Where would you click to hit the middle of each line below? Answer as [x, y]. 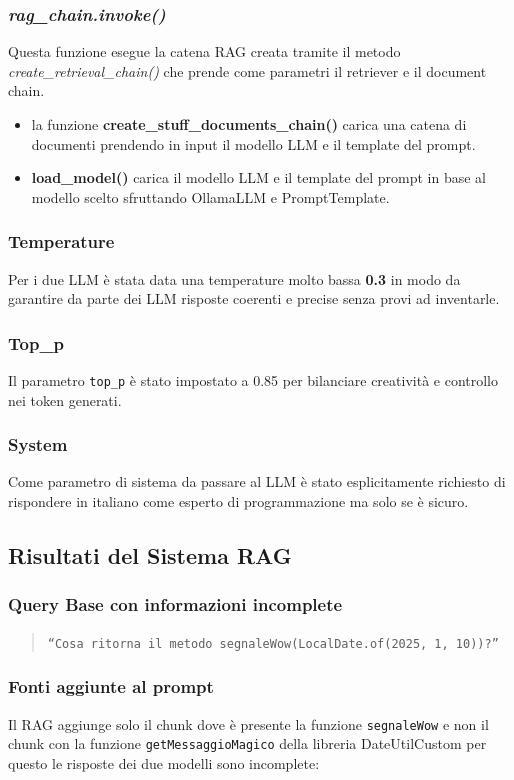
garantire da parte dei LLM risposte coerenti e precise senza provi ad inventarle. [254, 298]
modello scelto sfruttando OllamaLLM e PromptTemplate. [210, 196]
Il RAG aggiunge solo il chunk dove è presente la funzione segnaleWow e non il [248, 723]
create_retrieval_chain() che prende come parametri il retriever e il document [247, 70]
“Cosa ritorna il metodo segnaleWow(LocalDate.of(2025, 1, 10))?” [273, 643]
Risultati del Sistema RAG [150, 555]
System [38, 444]
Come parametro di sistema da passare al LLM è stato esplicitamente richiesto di [257, 481]
